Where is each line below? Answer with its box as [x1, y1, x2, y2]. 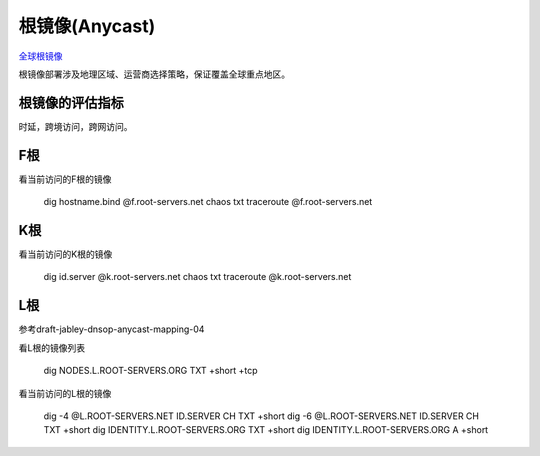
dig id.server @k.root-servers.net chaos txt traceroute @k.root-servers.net [43, 271, 352, 283]
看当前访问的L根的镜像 [18, 387, 112, 399]
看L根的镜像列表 [18, 341, 85, 354]
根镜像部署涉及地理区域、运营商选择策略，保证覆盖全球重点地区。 [18, 68, 290, 80]
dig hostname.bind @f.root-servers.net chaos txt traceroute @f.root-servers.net [43, 196, 373, 208]
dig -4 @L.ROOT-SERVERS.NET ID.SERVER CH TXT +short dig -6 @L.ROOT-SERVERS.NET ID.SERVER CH [43, 410, 480, 422]
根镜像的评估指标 [18, 94, 124, 111]
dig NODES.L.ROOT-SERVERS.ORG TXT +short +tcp [43, 365, 259, 377]
